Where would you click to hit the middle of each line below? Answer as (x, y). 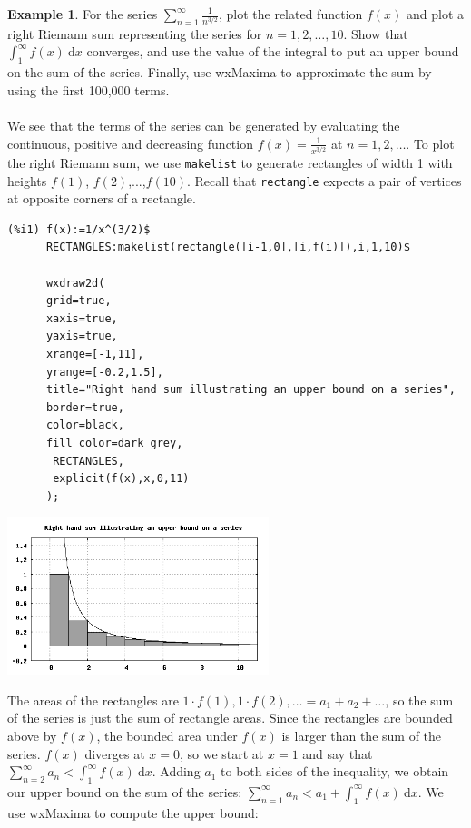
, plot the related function (290, 14)
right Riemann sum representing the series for (135, 33)
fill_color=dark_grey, (114, 443)
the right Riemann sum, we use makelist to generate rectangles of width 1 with (230, 162)
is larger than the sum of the (362, 735)
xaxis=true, (82, 318)
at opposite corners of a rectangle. (102, 198)
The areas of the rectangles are (93, 700)
